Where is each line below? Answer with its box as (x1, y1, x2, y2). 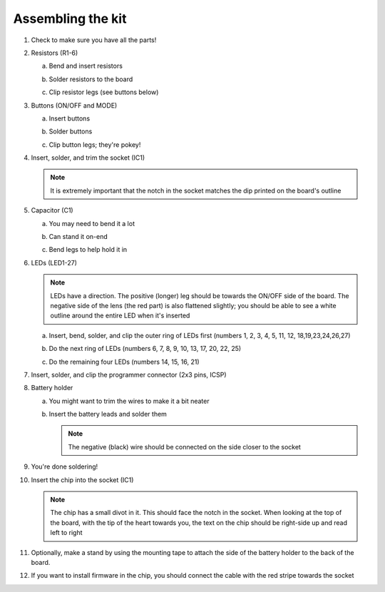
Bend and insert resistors (48, 61, 123, 71)
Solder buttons (48, 127, 93, 136)
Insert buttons (48, 114, 91, 123)
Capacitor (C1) (31, 206, 74, 215)
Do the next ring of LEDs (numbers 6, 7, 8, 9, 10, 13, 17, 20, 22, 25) (48, 345, 242, 353)
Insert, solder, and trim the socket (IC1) (31, 153, 145, 162)
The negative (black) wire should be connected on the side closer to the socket (68, 442, 301, 451)
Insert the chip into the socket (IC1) (31, 475, 134, 484)
